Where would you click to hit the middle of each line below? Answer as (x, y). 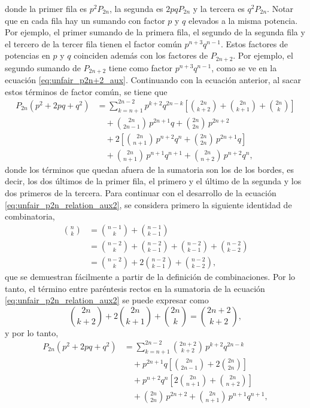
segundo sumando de (43, 67)
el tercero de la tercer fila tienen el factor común (93, 43)
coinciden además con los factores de (141, 55)
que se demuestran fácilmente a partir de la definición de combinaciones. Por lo (150, 276)
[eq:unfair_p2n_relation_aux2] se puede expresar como (107, 300)
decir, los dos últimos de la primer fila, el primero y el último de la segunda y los (153, 181)
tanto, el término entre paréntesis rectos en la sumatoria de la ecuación (135, 288)
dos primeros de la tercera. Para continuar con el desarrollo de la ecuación (141, 193)
